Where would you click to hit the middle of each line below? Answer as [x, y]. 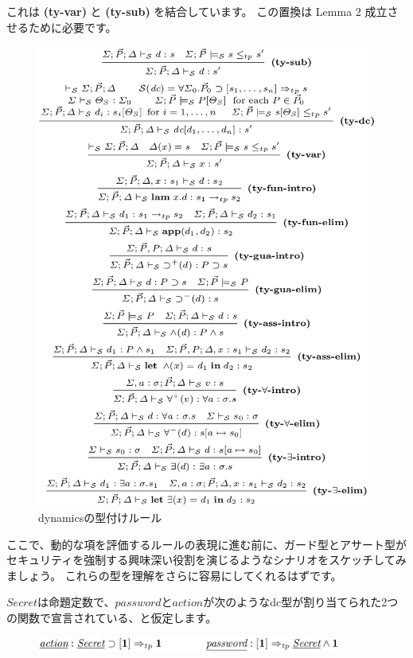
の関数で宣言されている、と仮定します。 [112, 617]
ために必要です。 [72, 27]
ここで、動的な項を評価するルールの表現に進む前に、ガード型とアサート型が [207, 544]
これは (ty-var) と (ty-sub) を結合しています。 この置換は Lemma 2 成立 [197, 11]
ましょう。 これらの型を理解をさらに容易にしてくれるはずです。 [174, 575]
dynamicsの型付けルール [100, 517]
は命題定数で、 [76, 602]
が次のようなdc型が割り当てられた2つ [301, 602]
